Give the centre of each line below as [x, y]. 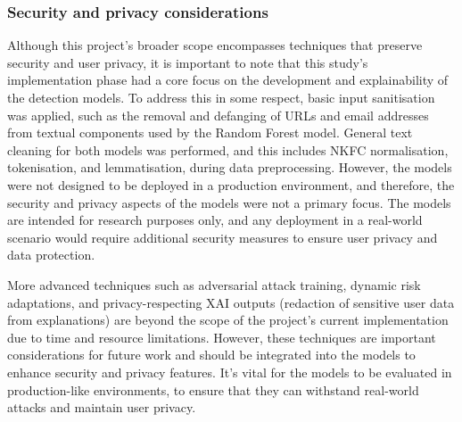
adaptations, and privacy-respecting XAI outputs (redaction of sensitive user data [231, 302]
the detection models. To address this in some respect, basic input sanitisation [221, 97]
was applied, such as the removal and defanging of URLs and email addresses [218, 115]
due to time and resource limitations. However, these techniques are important [222, 337]
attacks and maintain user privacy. [102, 407]
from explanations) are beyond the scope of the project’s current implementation [228, 320]
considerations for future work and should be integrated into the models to [211, 355]
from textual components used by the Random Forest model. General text [210, 132]
